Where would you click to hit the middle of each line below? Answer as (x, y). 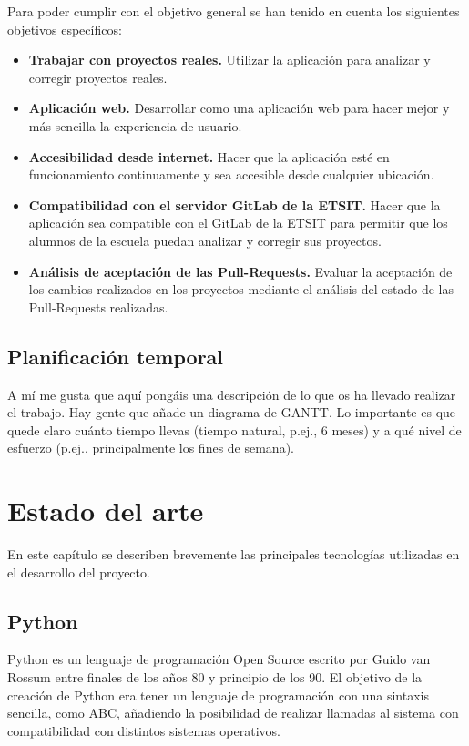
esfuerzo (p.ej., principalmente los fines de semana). (151, 448)
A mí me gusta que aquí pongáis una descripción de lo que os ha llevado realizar (232, 394)
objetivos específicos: (65, 29)
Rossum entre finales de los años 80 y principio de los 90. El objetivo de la (215, 677)
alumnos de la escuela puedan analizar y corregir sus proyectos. (205, 240)
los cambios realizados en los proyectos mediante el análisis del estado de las (241, 289)
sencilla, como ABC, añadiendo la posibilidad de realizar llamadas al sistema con (233, 713)
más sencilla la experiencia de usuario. (135, 125)
